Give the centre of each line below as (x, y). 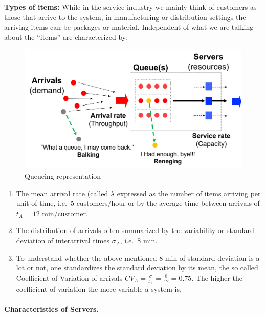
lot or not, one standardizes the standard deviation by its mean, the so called (137, 268)
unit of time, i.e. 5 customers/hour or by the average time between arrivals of (138, 203)
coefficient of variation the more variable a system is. (99, 289)
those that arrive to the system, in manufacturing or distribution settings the (125, 17)
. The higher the (217, 277)
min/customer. (65, 213)
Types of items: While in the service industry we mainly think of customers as (130, 7)
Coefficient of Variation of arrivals (69, 277)
